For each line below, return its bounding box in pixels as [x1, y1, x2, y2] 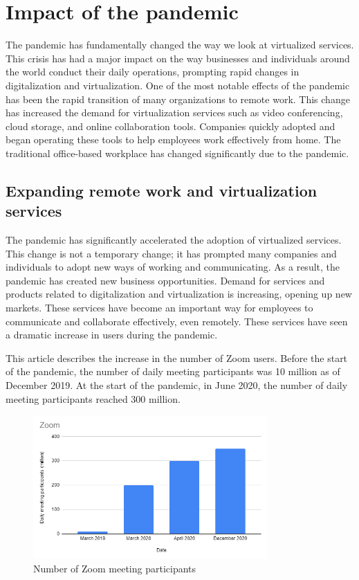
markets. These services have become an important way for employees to [6, 300, 313, 315]
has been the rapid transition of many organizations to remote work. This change [6, 91, 350, 106]
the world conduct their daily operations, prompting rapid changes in [6, 64, 300, 79]
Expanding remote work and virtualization [6, 179, 317, 201]
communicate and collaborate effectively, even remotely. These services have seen [6, 314, 348, 328]
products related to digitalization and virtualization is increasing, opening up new [6, 287, 352, 301]
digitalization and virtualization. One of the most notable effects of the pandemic [6, 78, 350, 92]
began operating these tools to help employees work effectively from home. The [6, 132, 341, 147]
